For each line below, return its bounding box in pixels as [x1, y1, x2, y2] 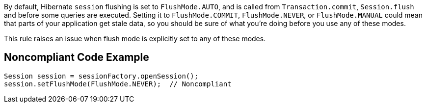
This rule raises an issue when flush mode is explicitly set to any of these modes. [4, 34, 266, 43]
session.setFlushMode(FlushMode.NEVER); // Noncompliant [4, 80, 232, 88]
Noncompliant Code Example [4, 51, 149, 64]
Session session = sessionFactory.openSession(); [4, 72, 199, 80]
